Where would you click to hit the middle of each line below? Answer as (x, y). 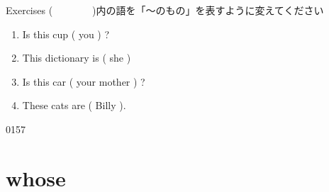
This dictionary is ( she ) (77, 58)
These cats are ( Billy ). (74, 105)
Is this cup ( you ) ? (66, 34)
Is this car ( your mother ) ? (84, 81)
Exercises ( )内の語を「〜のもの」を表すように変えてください (165, 10)
